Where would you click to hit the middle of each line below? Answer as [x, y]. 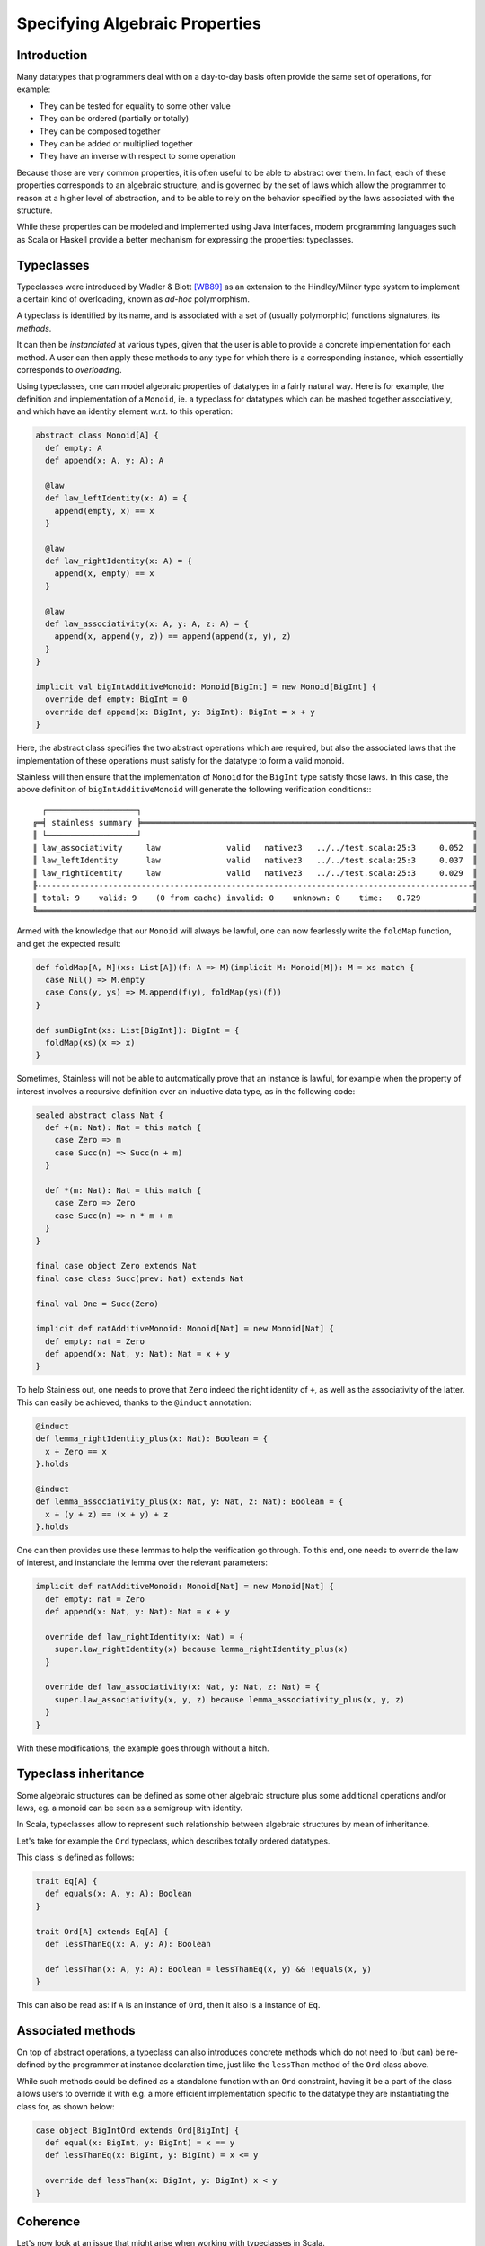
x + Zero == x [76, 1451]
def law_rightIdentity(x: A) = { [119, 561]
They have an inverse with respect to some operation [137, 156]
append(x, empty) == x [104, 574]
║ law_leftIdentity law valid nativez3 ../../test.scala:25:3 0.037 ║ [255, 861]
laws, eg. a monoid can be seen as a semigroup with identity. [129, 1808]
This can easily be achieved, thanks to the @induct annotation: [134, 1402]
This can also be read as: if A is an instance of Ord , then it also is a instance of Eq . [168, 2005]
